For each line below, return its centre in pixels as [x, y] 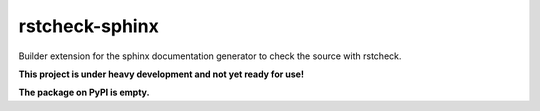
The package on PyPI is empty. [84, 92]
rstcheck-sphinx [88, 26]
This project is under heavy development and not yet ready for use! [161, 74]
